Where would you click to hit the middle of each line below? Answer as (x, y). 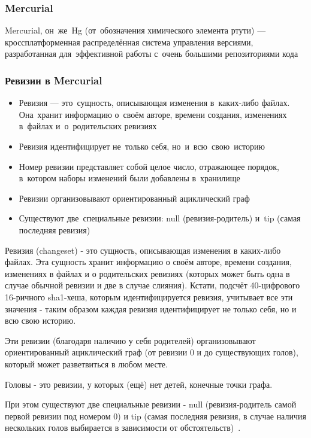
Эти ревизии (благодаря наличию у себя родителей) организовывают (130, 340)
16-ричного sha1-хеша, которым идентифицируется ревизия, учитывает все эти (149, 296)
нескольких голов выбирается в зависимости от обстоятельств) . (123, 428)
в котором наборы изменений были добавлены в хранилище (129, 178)
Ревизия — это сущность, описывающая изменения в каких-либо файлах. (154, 103)
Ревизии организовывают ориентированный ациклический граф (134, 198)
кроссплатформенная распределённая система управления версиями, (129, 42)
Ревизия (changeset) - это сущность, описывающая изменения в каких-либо (143, 250)
